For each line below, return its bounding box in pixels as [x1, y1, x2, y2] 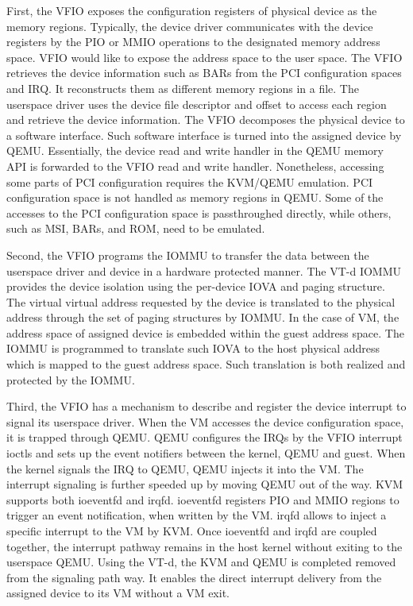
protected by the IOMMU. [6, 371, 135, 388]
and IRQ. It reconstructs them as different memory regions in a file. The [6, 79, 359, 96]
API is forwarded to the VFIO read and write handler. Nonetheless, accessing [6, 157, 384, 174]
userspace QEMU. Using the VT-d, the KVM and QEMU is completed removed [6, 554, 396, 570]
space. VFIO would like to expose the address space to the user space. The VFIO [6, 48, 403, 65]
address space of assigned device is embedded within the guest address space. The [6, 324, 404, 341]
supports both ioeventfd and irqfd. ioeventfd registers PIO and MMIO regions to [6, 491, 399, 508]
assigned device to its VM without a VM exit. [6, 585, 230, 601]
